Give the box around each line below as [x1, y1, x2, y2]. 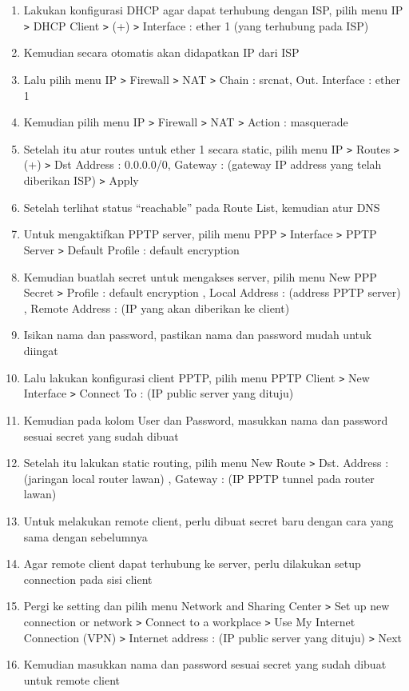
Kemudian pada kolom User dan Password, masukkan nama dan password [23, 411, 388, 428]
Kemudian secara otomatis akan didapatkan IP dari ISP [23, 44, 300, 61]
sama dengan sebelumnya [23, 528, 148, 545]
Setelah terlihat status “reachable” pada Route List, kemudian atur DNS [23, 198, 380, 215]
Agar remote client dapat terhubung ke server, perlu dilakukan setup [23, 555, 361, 572]
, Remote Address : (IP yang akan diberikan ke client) [23, 299, 290, 316]
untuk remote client [23, 671, 121, 688]
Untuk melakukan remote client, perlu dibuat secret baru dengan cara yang [23, 513, 394, 529]
